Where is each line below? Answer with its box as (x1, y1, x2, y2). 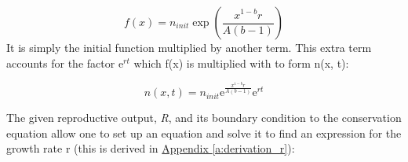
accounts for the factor (6, 54, 115, 71)
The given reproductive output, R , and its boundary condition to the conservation (6, 109, 402, 126)
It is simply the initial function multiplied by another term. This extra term (6, 39, 372, 55)
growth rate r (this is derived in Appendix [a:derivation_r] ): (6, 140, 295, 156)
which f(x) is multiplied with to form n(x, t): (133, 54, 349, 71)
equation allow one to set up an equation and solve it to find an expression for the (6, 124, 402, 141)
